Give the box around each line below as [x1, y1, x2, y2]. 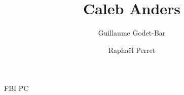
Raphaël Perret [108, 44, 156, 55]
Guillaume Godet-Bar [98, 27, 166, 38]
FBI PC [4, 83, 29, 93]
